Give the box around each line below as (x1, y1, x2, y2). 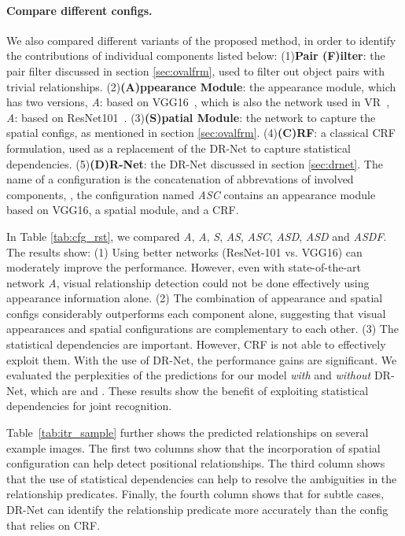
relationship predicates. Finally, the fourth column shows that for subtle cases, (6, 486, 385, 502)
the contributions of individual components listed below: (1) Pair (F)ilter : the (6, 47, 385, 64)
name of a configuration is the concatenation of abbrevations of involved (6, 171, 354, 187)
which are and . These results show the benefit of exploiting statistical (30, 382, 369, 398)
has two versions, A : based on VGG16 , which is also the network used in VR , (6, 94, 390, 110)
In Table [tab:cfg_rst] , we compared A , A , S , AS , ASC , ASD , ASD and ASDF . (6, 227, 387, 244)
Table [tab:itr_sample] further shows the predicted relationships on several (6, 424, 369, 441)
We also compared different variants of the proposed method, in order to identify (6, 31, 396, 48)
